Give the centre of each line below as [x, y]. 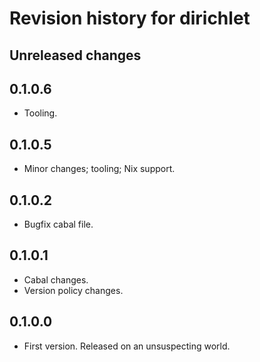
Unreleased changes [75, 55]
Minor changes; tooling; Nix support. [99, 169]
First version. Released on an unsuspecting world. [127, 346]
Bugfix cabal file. [58, 224]
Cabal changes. [56, 279]
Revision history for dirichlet [130, 18]
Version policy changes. [73, 290]
